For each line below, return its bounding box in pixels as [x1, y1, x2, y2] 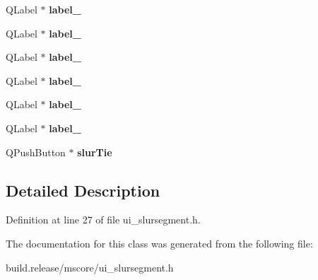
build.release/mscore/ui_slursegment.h [6, 259, 174, 274]
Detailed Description [6, 179, 160, 201]
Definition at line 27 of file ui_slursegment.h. [6, 212, 201, 227]
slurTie [77, 144, 112, 159]
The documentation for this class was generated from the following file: [6, 235, 313, 250]
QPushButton [6, 144, 66, 159]
